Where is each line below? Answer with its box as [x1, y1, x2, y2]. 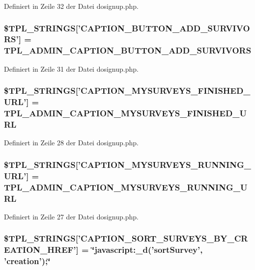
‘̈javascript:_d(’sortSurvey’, [91, 243, 203, 256]
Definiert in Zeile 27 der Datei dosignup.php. [4, 211, 139, 221]
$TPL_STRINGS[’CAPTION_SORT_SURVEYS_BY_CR [4, 232, 248, 244]
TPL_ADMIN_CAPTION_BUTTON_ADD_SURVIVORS [4, 44, 252, 56]
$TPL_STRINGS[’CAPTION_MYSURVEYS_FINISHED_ [4, 84, 251, 97]
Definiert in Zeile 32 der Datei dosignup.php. [4, 1, 139, 11]
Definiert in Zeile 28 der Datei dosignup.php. [4, 137, 139, 148]
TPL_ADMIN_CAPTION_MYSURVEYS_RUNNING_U [4, 181, 248, 193]
